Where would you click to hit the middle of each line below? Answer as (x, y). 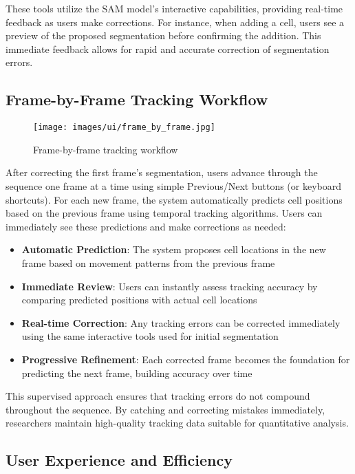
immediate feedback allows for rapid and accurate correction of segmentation (168, 49)
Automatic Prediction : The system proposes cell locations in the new (174, 249)
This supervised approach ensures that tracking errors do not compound (158, 396)
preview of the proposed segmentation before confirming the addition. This (163, 35)
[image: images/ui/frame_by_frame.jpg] (124, 128)
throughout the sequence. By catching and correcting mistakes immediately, (165, 409)
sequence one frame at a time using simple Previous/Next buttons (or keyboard (173, 186)
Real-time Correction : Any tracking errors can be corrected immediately (181, 322)
